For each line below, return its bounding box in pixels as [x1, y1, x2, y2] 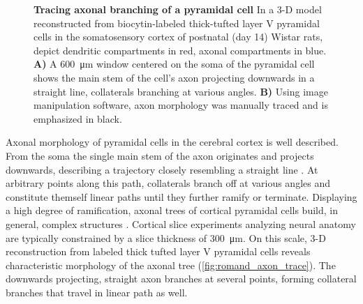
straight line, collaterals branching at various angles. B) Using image [34, 84, 328, 98]
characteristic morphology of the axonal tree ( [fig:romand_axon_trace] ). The [6, 257, 336, 272]
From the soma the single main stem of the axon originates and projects [6, 148, 314, 162]
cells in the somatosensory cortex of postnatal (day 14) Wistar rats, [34, 29, 323, 44]
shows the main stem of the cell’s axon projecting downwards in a [34, 70, 315, 84]
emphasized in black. [34, 111, 122, 126]
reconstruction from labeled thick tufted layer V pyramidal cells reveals [6, 244, 311, 259]
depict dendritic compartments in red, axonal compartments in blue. [34, 43, 327, 57]
